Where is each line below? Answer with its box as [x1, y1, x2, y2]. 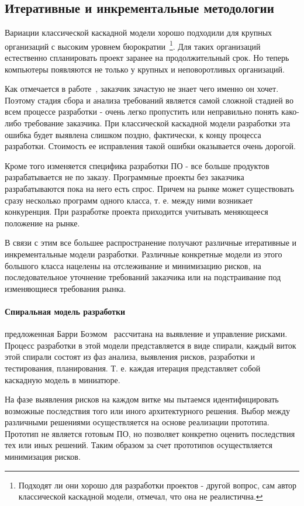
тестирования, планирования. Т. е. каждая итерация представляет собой [5, 362, 261, 374]
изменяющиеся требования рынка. [5, 282, 126, 294]
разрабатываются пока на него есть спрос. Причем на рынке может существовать [5, 182, 294, 194]
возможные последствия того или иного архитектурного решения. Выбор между [5, 404, 290, 416]
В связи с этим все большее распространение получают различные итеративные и [5, 236, 297, 249]
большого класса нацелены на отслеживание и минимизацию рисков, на [5, 259, 261, 271]
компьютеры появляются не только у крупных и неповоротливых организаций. [5, 63, 285, 75]
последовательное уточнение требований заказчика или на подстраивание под [5, 271, 281, 283]
